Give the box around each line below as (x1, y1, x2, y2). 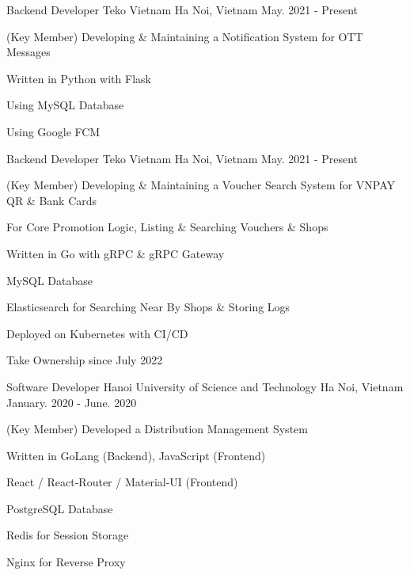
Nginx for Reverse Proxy (6, 554, 126, 570)
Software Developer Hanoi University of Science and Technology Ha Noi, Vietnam (6, 378, 404, 394)
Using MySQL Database (6, 97, 124, 113)
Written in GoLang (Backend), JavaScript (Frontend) (6, 447, 266, 463)
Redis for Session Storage (6, 527, 129, 543)
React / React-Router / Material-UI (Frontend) (6, 474, 238, 490)
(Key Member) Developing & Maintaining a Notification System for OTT (6, 28, 363, 44)
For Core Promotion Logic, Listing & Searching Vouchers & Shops (6, 219, 328, 235)
